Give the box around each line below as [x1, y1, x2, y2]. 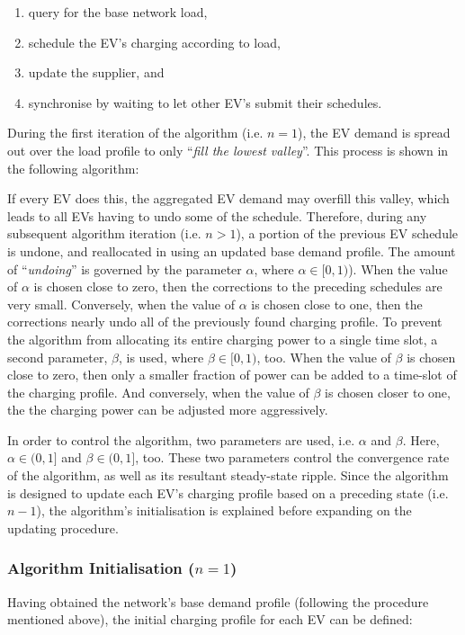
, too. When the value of [256, 347, 391, 366]
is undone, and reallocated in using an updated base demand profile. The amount [7, 241, 456, 260]
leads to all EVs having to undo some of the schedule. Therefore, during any [7, 206, 427, 225]
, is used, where [118, 347, 204, 366]
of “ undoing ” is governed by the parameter [7, 259, 242, 278]
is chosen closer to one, [325, 382, 451, 401]
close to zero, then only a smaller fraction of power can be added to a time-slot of [7, 365, 457, 384]
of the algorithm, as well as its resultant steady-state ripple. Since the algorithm [7, 466, 449, 485]
